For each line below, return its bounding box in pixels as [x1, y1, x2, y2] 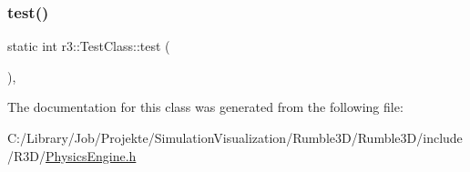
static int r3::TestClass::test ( [7, 36, 170, 56]
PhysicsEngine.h [46, 146, 137, 165]
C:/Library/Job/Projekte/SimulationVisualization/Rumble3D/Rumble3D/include [7, 128, 463, 147]
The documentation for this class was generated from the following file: [7, 97, 404, 116]
